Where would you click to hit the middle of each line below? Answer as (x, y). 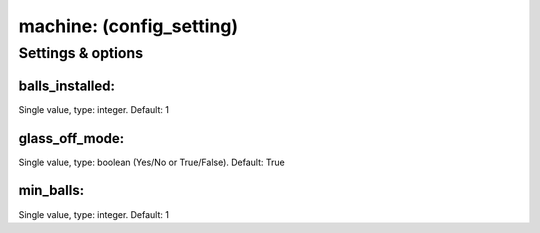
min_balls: (51, 190)
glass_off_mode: (71, 138)
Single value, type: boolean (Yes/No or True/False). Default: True (151, 162)
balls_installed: (66, 85)
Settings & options (81, 53)
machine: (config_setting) (128, 26)
